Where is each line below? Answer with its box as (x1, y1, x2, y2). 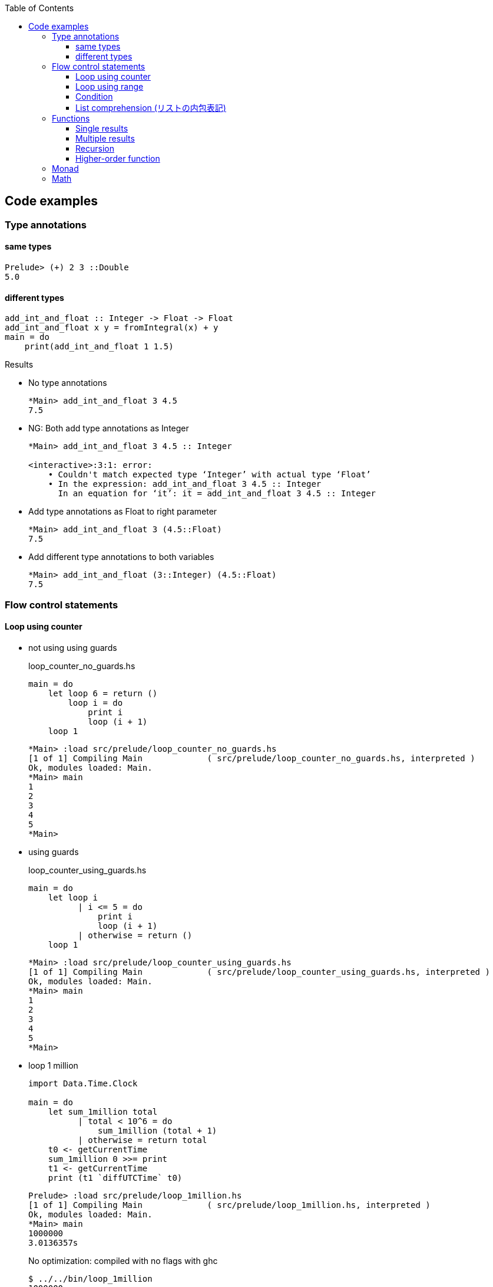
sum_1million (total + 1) (98, 1125, 217, 1135)
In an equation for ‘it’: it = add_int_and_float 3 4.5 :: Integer (58, 489, 376, 499)
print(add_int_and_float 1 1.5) (24, 342, 174, 352)
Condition (75, 91, 113, 101)
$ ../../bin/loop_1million (28, 1273, 153, 1283)
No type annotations (28, 378, 107, 388)
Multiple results (75, 133, 135, 143)
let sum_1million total (48, 1106, 158, 1116)
